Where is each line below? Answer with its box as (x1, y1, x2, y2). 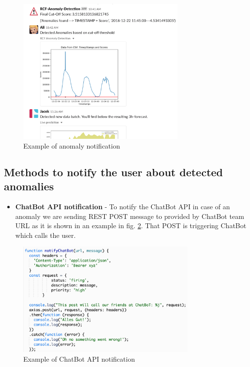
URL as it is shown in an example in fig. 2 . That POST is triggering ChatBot (15, 220, 247, 231)
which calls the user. (15, 230, 76, 240)
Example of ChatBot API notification (23, 353, 135, 364)
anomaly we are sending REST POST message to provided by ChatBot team (15, 211, 244, 221)
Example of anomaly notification (23, 140, 120, 150)
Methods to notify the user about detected (4, 164, 223, 179)
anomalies (4, 179, 54, 194)
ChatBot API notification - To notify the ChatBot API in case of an (15, 201, 230, 212)
